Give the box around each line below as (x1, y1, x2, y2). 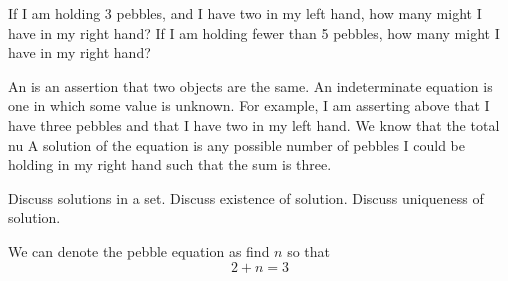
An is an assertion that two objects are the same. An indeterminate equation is (8, 75, 493, 96)
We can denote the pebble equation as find (8, 240, 270, 261)
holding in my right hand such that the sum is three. (8, 154, 332, 175)
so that (287, 240, 331, 261)
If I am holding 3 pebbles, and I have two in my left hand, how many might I (8, 3, 482, 23)
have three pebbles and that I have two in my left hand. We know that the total (8, 114, 500, 135)
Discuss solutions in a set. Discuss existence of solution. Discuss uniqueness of (8, 187, 484, 208)
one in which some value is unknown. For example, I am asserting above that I (8, 95, 490, 116)
